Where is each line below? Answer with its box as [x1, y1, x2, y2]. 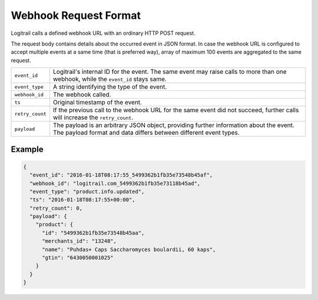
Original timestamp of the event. [53, 98, 143, 106]
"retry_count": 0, [29, 204, 82, 211]
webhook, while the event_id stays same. [53, 75, 167, 83]
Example [11, 144, 44, 154]
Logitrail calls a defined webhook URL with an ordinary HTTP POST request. [11, 30, 196, 37]
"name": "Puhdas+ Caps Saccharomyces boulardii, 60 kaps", [42, 246, 216, 253]
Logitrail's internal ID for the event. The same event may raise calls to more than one [53, 68, 287, 76]
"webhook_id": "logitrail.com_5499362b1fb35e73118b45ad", [29, 180, 201, 187]
